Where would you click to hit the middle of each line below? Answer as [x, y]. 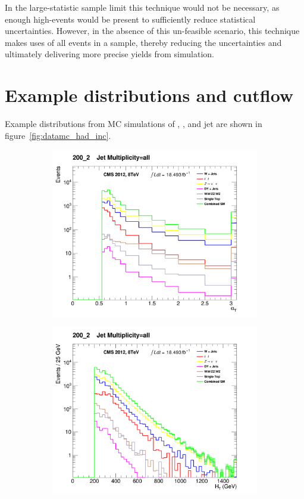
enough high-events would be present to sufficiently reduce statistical [130, 19]
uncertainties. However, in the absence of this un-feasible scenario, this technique [152, 31]
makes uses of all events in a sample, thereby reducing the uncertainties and [143, 42]
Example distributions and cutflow [149, 95]
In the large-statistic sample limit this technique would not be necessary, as [142, 7]
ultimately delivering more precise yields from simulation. [109, 54]
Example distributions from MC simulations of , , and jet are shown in [134, 124]
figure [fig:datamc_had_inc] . [58, 135]
